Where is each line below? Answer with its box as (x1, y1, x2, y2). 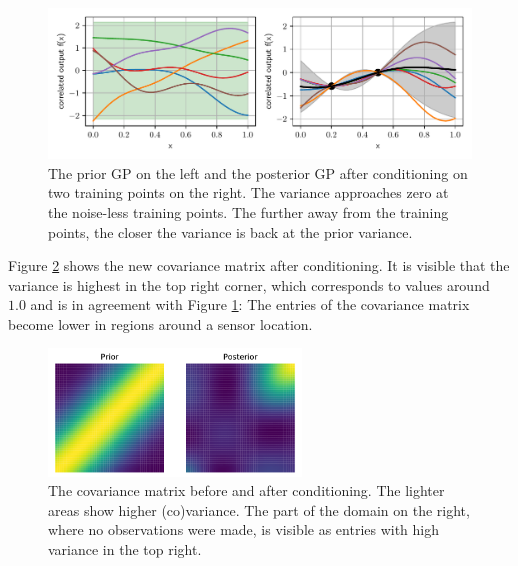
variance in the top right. (48, 538, 202, 559)
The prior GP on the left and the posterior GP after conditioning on (48, 162, 468, 183)
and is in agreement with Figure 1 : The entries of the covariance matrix (30, 294, 470, 315)
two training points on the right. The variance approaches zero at (48, 182, 449, 203)
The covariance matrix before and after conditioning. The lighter (48, 480, 445, 501)
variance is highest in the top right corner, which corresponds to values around (8, 274, 490, 295)
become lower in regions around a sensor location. (8, 313, 313, 334)
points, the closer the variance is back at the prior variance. (48, 221, 413, 242)
